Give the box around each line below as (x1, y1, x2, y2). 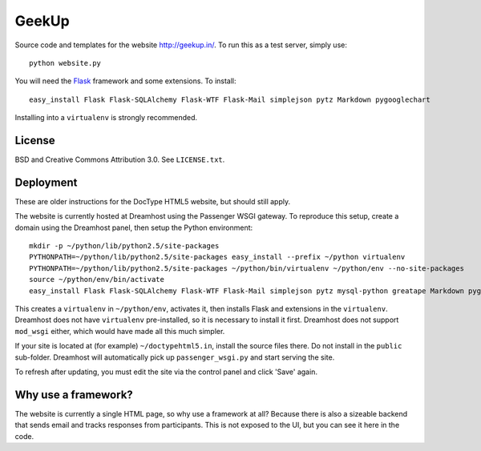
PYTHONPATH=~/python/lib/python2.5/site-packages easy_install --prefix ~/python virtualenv (29, 252, 406, 262)
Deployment (14, 175, 78, 189)
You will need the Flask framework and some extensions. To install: (14, 76, 236, 86)
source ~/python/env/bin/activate (29, 275, 164, 284)
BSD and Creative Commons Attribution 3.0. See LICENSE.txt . (14, 155, 225, 164)
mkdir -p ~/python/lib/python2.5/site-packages (29, 241, 220, 251)
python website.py (29, 58, 102, 67)
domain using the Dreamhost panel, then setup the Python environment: (14, 223, 253, 232)
